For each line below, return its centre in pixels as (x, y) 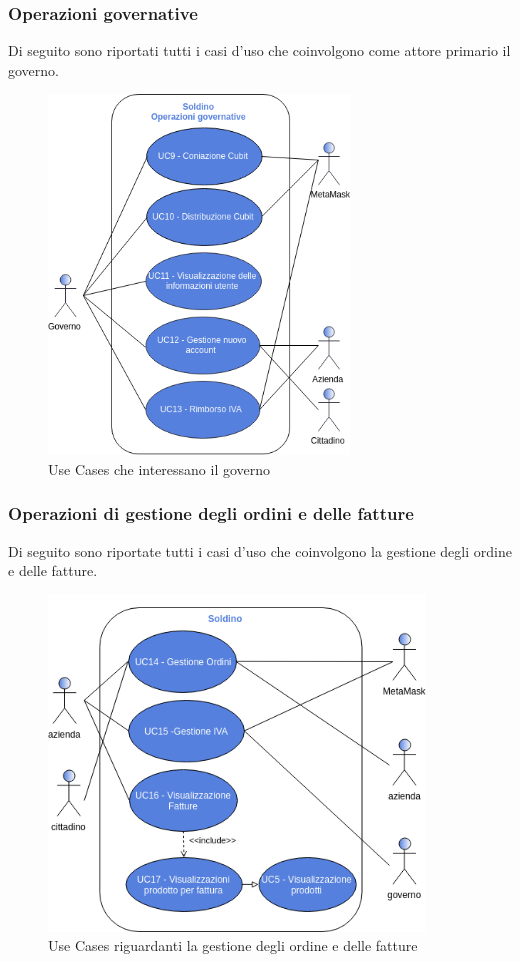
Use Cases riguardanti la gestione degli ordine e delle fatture (233, 945)
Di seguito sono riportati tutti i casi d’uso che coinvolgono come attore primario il (259, 50)
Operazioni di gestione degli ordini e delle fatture (211, 513)
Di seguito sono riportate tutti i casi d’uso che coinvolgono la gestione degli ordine (260, 550)
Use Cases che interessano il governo (159, 468)
